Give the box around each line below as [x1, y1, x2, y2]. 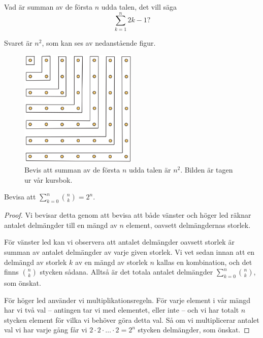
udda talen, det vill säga [101, 2, 177, 12]
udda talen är [129, 164, 171, 175]
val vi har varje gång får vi [4, 324, 87, 335]
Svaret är [4, 37, 32, 48]
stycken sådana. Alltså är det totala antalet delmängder [40, 266, 213, 277]
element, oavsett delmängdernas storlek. [126, 219, 251, 230]
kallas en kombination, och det [156, 256, 252, 267]
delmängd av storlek [4, 256, 67, 267]
